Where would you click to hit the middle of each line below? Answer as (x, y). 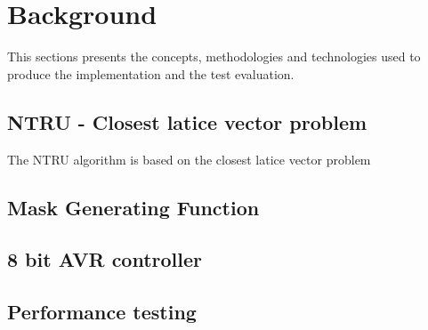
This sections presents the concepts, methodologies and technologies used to (214, 56)
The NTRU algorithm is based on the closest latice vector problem (189, 159)
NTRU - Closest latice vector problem (187, 121)
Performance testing (102, 312)
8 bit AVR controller (105, 259)
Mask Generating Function (133, 207)
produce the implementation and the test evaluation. (151, 73)
